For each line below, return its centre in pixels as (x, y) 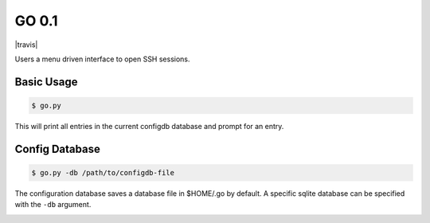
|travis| (26, 45)
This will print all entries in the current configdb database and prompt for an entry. (149, 126)
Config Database (58, 149)
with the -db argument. (53, 205)
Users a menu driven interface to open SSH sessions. (102, 59)
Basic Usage (46, 82)
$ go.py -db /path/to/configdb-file (103, 172)
